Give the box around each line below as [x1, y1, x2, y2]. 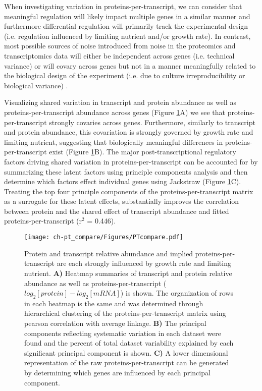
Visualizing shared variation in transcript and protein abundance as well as [4, 97, 236, 107]
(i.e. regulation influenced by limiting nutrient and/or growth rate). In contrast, [4, 30, 251, 41]
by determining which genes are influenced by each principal [24, 367, 211, 378]
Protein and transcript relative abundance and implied [24, 248, 193, 258]
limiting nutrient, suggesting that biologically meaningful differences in [4, 136, 223, 147]
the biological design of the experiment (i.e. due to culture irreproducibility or [4, 70, 245, 81]
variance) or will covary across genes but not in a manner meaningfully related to [4, 60, 256, 71]
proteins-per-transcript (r [4, 215, 82, 226]
